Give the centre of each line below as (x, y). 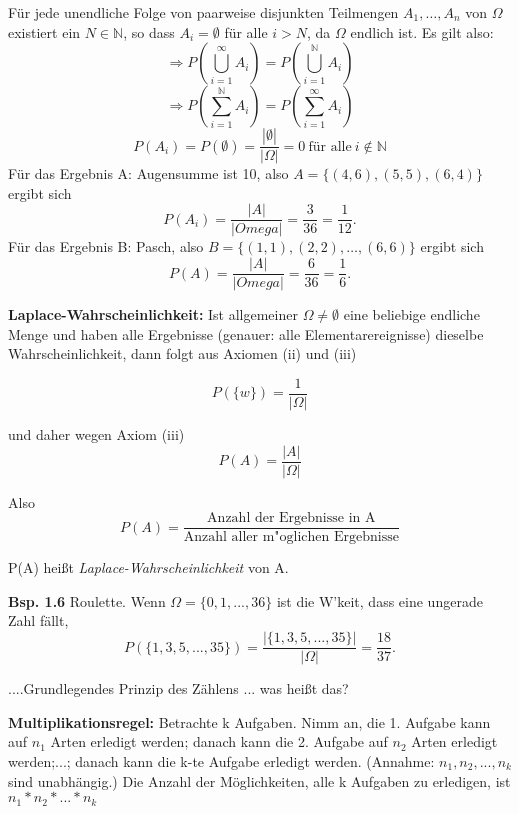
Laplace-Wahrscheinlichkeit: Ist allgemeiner (153, 314)
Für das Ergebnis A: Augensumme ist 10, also (148, 173)
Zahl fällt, (38, 620)
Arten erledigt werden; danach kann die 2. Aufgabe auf (219, 741)
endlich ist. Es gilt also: (422, 31)
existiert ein (44, 31)
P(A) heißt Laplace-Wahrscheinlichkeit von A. (148, 567)
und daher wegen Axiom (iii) (96, 433)
